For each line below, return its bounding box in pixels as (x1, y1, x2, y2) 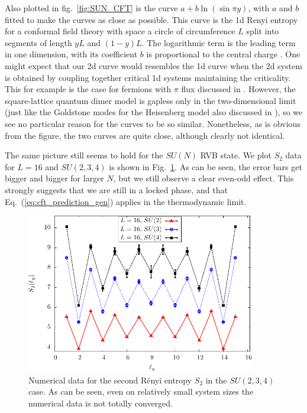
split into (246, 25, 279, 37)
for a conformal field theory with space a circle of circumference (5, 25, 235, 37)
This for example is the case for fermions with (5, 83, 172, 95)
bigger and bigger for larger (5, 172, 104, 184)
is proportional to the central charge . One (146, 48, 300, 60)
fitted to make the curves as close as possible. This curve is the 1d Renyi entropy (5, 13, 298, 25)
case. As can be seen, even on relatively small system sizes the (28, 385, 254, 398)
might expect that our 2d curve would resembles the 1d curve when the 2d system (5, 59, 302, 71)
